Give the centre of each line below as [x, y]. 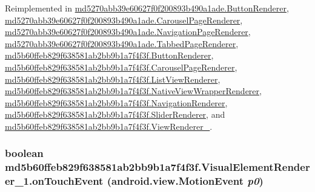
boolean [24, 153]
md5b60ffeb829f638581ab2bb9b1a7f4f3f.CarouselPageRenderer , [121, 67]
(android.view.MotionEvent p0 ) [185, 181]
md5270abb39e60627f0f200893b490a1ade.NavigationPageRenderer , [128, 32]
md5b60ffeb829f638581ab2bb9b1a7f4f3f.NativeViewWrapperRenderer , [133, 91]
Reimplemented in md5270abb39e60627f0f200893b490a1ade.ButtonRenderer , [147, 8]
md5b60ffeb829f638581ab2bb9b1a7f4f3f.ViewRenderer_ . [109, 126]
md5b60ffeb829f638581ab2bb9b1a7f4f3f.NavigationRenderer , [116, 102]
